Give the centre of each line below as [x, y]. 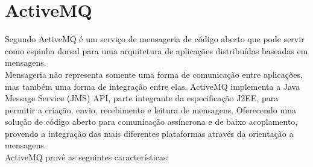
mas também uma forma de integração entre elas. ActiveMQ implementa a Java [153, 86]
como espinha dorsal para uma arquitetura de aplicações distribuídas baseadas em [156, 50]
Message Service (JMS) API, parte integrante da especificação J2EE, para [142, 98]
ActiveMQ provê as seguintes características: [87, 157]
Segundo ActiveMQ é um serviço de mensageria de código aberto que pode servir [155, 39]
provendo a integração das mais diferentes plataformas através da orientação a [149, 133]
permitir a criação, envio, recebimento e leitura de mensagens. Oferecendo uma [150, 109]
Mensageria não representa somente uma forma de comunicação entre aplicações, [154, 74]
